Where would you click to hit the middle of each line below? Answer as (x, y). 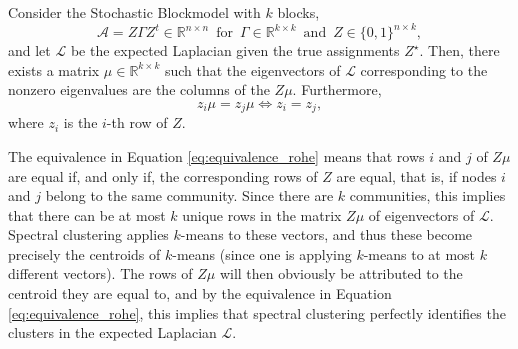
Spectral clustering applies (88, 234)
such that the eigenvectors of (252, 69)
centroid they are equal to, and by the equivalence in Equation (200, 293)
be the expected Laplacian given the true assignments (235, 50)
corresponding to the (424, 69)
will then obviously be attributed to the (341, 273)
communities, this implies (427, 195)
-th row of (137, 122)
